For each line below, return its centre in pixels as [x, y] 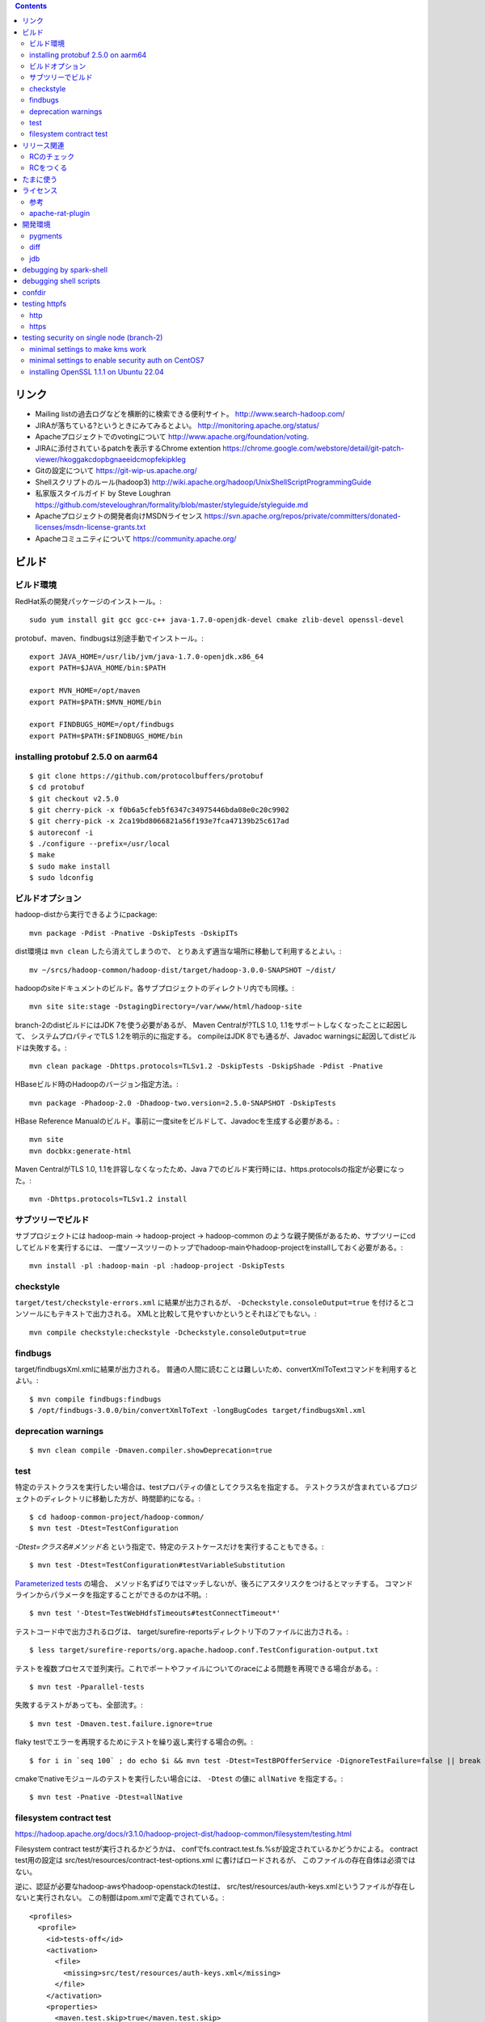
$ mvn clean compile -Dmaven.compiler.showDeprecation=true [151, 1451]
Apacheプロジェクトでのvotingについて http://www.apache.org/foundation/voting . [172, 437]
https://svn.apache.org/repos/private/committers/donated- [302, 516]
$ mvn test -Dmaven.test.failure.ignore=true [121, 1724]
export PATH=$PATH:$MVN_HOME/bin [95, 702]
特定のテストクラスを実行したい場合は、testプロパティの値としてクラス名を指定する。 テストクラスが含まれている [205, 1487]
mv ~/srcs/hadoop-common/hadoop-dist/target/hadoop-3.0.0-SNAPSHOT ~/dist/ [183, 970]
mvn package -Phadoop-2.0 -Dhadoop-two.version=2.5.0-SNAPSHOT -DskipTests [183, 1103]
